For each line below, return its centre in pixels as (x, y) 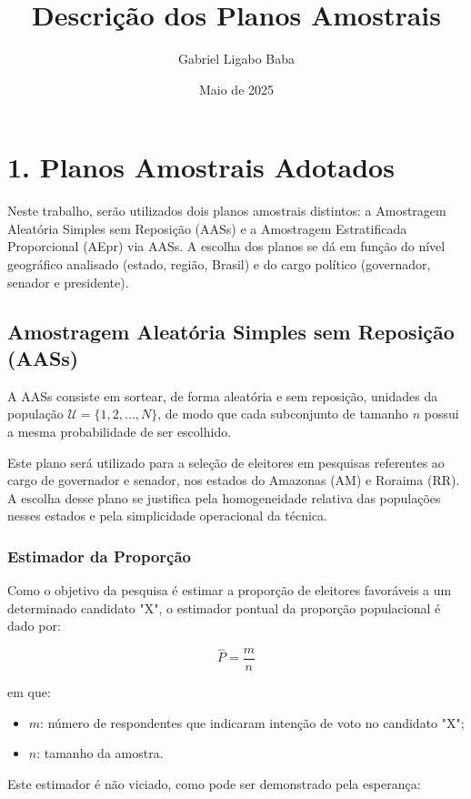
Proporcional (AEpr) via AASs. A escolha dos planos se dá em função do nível (226, 246)
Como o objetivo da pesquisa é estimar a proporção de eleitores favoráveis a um (230, 590)
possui (441, 414)
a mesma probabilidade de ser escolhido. (120, 431)
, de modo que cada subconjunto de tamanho (283, 414)
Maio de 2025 (236, 89)
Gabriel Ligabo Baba (236, 59)
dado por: (34, 626)
